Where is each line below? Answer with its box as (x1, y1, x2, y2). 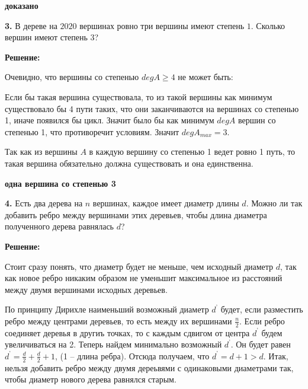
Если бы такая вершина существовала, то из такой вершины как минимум (5, 90, 272, 103)
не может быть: (178, 71, 233, 83)
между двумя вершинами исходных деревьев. (5, 283, 168, 295)
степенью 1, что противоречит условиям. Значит (5, 125, 179, 138)
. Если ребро (239, 314, 285, 327)
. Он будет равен (230, 338, 291, 350)
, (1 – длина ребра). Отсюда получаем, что (54, 349, 210, 362)
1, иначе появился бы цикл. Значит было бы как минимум (5, 114, 214, 126)
